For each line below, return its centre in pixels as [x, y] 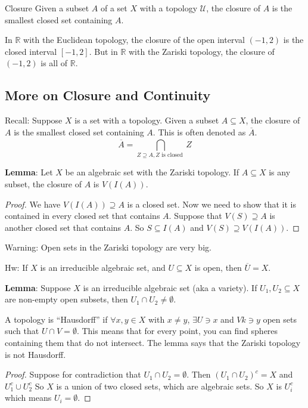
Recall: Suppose [34, 120]
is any [280, 172]
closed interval [31, 51]
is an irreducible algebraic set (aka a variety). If [170, 287]
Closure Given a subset [47, 8]
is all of [54, 63]
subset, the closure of [43, 184]
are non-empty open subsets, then [66, 299]
